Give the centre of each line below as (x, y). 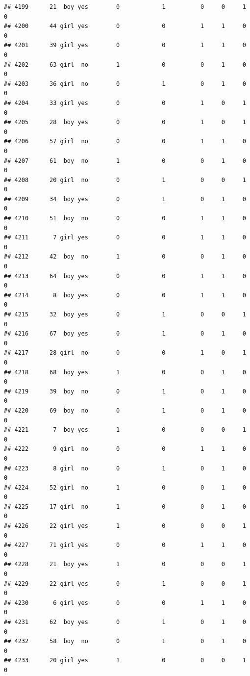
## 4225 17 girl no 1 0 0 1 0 (125, 507)
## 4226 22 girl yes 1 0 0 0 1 (125, 526)
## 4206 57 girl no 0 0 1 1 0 (125, 142)
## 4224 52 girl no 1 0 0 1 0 (125, 487)
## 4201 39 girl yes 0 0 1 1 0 (125, 45)
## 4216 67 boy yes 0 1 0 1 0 (125, 334)
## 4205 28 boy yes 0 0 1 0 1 (125, 122)
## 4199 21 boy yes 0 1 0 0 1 (125, 7)
